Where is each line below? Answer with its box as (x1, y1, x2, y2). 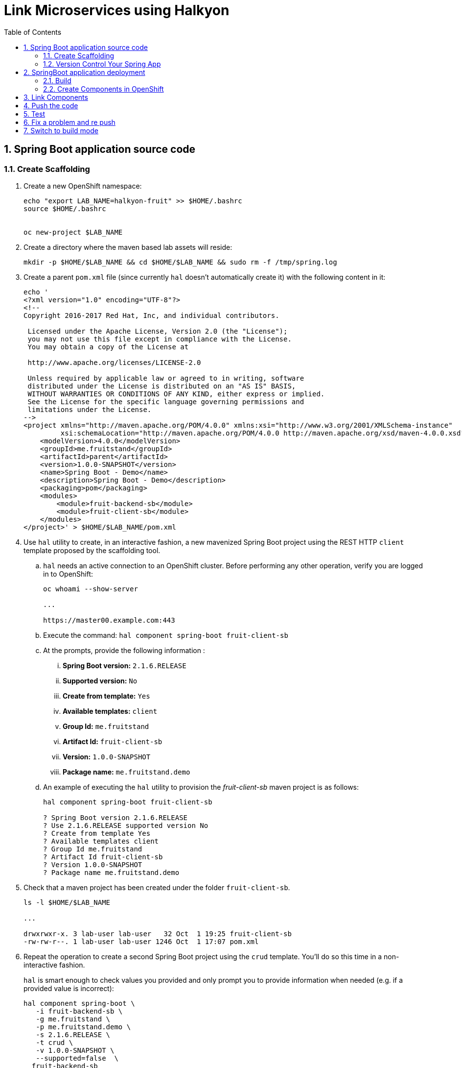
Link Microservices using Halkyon (4, 2, 230, 19)
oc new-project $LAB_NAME (23, 228, 123, 236)
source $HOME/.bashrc (23, 204, 106, 213)
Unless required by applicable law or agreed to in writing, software (27, 374, 304, 382)
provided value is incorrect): (23, 984, 114, 993)
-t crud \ (36, 1038, 73, 1046)
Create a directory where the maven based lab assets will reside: (23, 243, 232, 251)
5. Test (23, 109, 45, 118)
